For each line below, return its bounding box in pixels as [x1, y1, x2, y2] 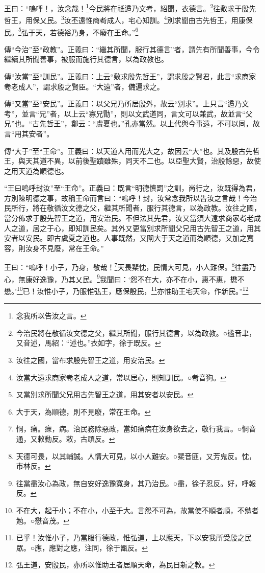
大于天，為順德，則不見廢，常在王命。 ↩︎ [16, 406, 151, 417]
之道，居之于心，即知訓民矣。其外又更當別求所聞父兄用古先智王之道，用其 [11, 222, 261, 233]
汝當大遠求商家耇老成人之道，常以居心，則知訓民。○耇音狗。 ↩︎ [16, 372, 226, 382]
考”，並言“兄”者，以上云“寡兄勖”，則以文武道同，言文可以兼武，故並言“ [4, 108, 246, 119]
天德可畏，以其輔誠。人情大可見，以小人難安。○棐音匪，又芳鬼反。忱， [16, 450, 256, 461]
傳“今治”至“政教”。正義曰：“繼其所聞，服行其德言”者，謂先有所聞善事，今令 [4, 43, 260, 54]
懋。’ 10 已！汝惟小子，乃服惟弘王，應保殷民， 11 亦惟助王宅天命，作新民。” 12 [4, 284, 249, 296]
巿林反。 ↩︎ [16, 461, 51, 471]
